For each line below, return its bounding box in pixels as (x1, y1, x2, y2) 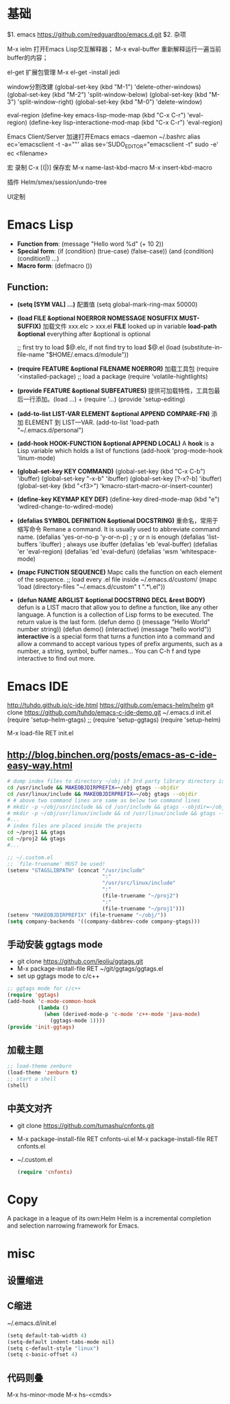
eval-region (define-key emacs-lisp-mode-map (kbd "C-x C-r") (7, 111, 186, 119)
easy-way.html (7, 759, 73, 771)
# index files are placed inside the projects (7, 822, 142, 829)
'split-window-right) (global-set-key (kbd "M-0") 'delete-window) (17, 97, 203, 106)
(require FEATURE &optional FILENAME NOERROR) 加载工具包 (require (16, 365, 219, 373)
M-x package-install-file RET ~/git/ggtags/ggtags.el (16, 965, 164, 973)
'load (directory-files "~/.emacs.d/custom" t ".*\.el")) (16, 583, 166, 591)
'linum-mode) (16, 454, 56, 462)
